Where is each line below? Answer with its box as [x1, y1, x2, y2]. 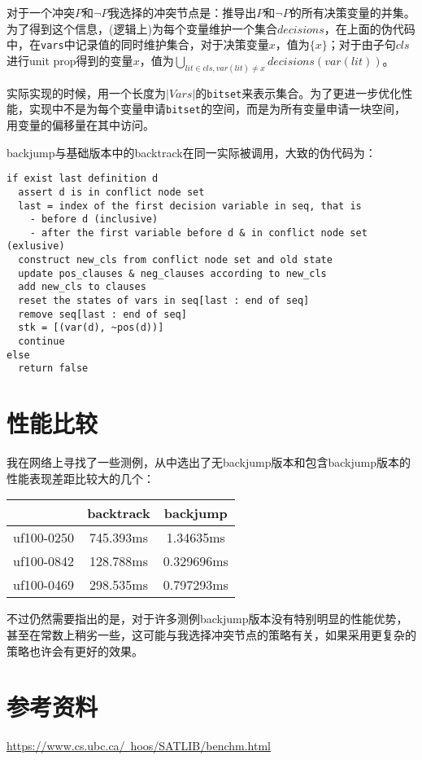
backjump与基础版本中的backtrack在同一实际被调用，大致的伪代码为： [7, 143, 376, 160]
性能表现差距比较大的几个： [7, 469, 154, 486]
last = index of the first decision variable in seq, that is [18, 200, 362, 212]
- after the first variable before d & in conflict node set [29, 226, 368, 239]
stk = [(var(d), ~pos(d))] [18, 322, 164, 334]
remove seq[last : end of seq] [18, 308, 187, 320]
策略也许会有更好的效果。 [7, 642, 143, 659]
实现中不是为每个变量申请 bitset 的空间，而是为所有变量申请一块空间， [28, 100, 406, 117]
